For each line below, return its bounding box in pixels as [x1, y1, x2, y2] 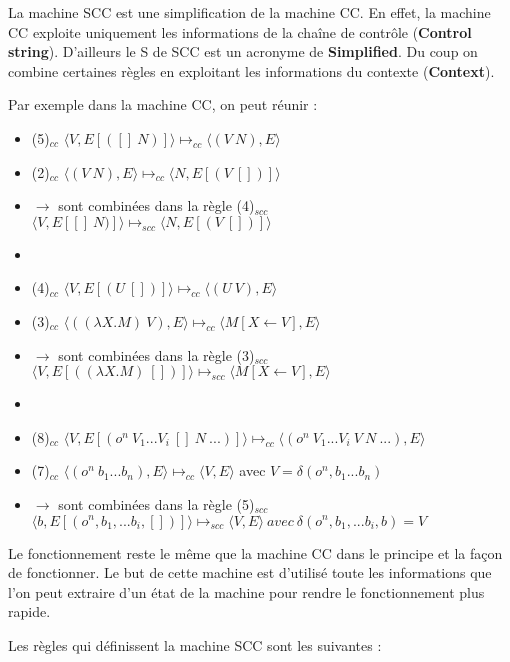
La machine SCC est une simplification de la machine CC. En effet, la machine [8, 2, 491, 22]
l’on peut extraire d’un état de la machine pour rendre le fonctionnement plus [8, 581, 485, 602]
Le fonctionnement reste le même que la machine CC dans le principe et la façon [8, 542, 503, 563]
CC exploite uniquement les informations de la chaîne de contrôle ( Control [8, 21, 472, 42]
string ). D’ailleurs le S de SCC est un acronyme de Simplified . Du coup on [8, 41, 478, 62]
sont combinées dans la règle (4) [58, 195, 255, 216]
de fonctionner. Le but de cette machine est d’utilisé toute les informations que [8, 562, 492, 583]
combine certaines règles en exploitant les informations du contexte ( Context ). [8, 60, 495, 81]
